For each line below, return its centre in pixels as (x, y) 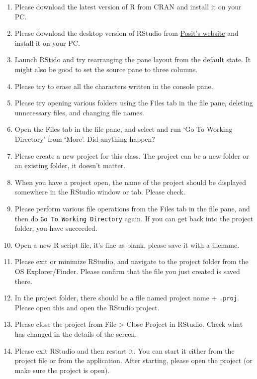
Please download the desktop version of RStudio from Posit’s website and (127, 33)
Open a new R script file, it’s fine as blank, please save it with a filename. (127, 244)
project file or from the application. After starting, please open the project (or (133, 360)
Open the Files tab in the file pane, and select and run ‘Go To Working (124, 129)
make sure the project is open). (62, 370)
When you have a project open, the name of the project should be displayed (130, 182)
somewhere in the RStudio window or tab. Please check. (100, 192)
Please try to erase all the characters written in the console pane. (114, 86)
